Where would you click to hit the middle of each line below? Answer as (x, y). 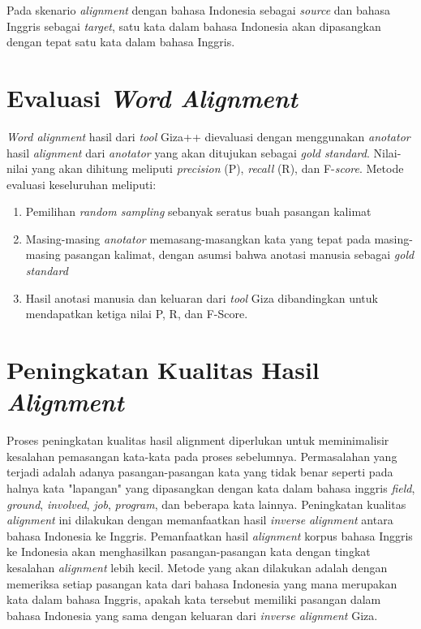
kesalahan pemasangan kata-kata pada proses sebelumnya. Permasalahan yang (202, 456)
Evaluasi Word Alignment (152, 97)
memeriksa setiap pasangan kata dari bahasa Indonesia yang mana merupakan (202, 583)
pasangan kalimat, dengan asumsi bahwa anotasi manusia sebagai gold (239, 254)
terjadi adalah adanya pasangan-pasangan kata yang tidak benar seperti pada (200, 472)
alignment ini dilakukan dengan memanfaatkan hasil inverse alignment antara (200, 520)
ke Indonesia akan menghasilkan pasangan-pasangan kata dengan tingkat (189, 551)
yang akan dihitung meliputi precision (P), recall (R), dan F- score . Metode (218, 168)
